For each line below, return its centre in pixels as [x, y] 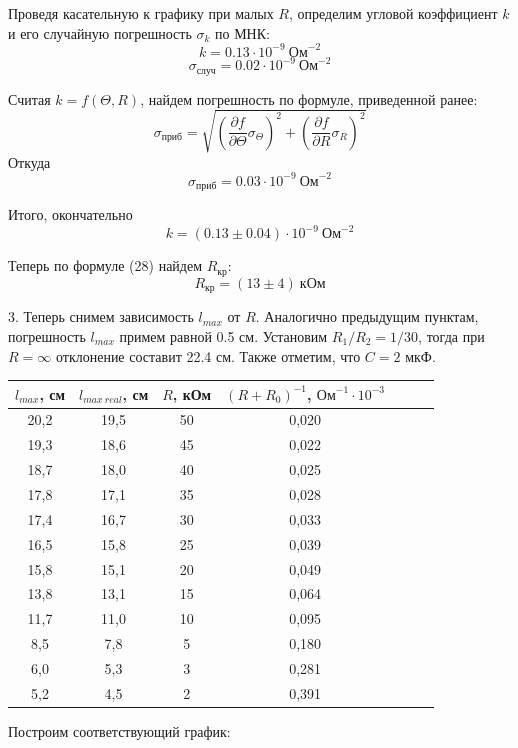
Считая [29, 98]
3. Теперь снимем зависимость [101, 316]
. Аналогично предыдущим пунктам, [367, 316]
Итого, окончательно [70, 214]
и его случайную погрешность [100, 32]
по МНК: [242, 32]
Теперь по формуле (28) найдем [105, 265]
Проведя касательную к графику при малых [141, 13]
